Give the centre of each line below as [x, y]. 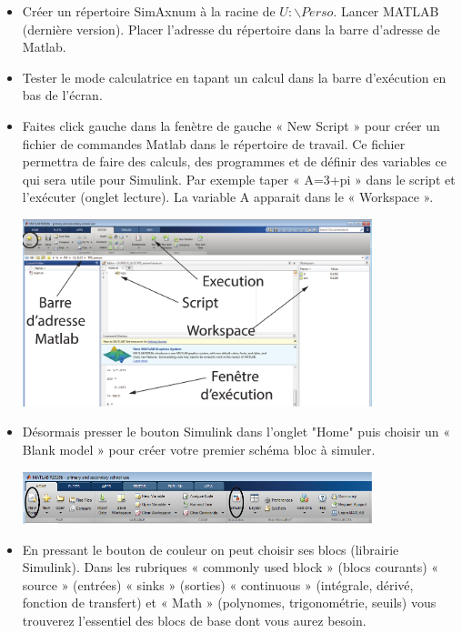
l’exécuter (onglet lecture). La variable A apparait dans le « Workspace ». [228, 197]
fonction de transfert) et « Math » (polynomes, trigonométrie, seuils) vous [229, 603]
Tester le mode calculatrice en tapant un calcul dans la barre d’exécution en [234, 77]
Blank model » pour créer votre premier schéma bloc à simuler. [199, 450]
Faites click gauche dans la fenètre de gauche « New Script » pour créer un [231, 125]
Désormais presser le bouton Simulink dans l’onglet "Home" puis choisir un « [236, 432]
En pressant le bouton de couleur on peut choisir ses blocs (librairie [211, 549]
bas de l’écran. [62, 95]
